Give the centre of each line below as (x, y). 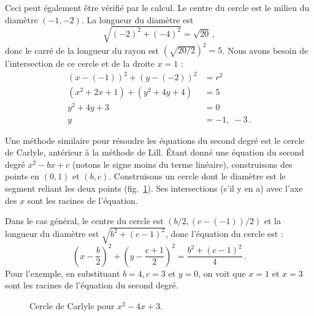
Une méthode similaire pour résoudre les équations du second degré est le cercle (155, 140)
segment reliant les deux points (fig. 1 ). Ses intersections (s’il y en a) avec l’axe (154, 188)
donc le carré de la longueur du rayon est (82, 50)
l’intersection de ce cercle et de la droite (80, 63)
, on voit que (222, 273)
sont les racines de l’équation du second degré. (92, 285)
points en (22, 176)
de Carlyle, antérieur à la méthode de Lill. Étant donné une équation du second (155, 152)
